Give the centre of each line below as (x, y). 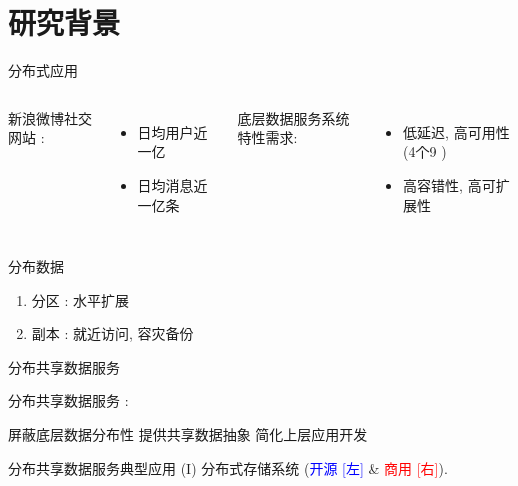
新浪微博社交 (50, 117)
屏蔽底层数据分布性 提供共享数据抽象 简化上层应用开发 (188, 434)
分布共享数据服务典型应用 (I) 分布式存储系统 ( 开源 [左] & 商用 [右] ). (228, 467)
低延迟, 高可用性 (456, 131)
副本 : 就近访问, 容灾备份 (112, 333)
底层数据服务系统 (293, 117)
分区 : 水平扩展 (80, 299)
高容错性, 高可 (449, 184)
